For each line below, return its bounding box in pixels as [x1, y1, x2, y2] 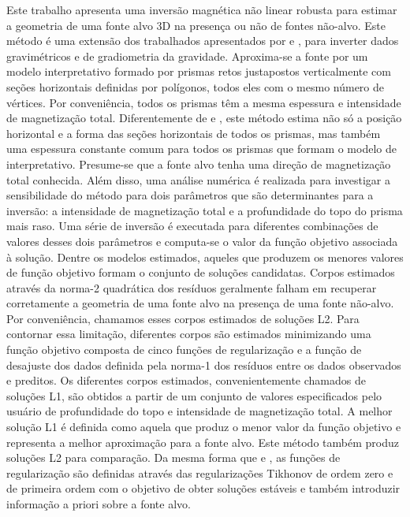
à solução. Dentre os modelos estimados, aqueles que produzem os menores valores [6, 248, 404, 265]
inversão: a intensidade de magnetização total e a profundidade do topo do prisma [6, 202, 403, 218]
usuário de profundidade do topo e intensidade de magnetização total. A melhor [6, 403, 393, 419]
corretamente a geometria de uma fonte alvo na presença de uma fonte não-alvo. [6, 295, 394, 311]
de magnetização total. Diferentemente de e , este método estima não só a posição [6, 110, 402, 126]
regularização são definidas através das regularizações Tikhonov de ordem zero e [6, 464, 393, 481]
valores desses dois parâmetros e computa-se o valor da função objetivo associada [6, 232, 398, 249]
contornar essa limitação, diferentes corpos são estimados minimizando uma [6, 325, 371, 342]
